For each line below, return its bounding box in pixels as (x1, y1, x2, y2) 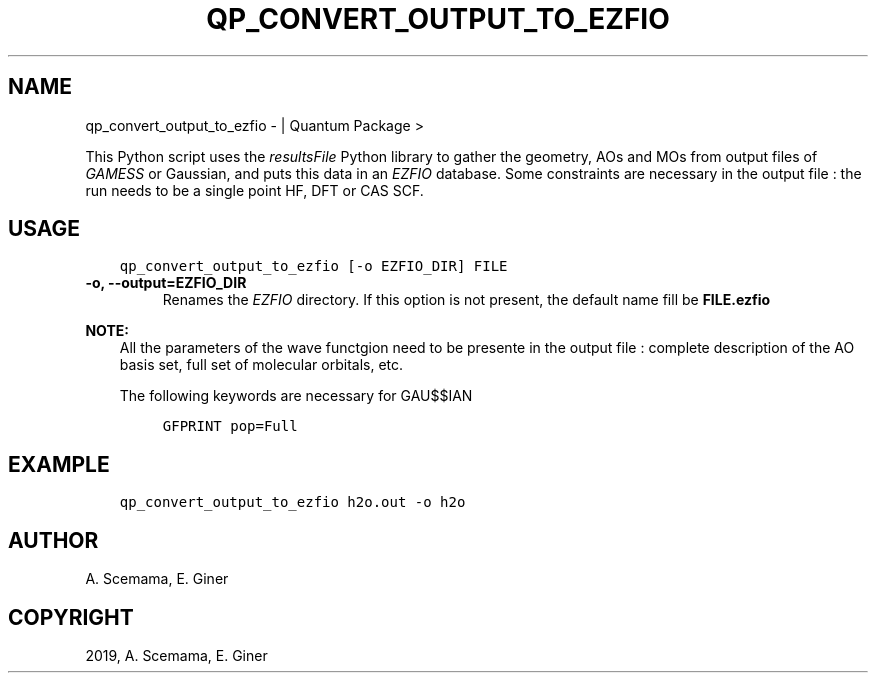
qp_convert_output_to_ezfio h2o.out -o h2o (119, 494, 466, 511)
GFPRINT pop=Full (162, 418, 298, 435)
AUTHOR (8, 527, 99, 553)
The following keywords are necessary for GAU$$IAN (119, 387, 473, 405)
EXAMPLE (8, 451, 110, 477)
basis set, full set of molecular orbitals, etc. (119, 356, 404, 374)
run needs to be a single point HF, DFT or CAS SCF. (85, 181, 424, 199)
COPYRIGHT (8, 604, 134, 630)
